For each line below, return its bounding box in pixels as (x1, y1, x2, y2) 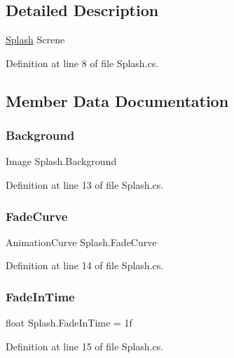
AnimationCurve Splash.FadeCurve (6, 234, 157, 249)
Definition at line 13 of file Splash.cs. (6, 177, 164, 192)
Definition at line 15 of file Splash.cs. (6, 338, 164, 353)
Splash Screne (6, 32, 65, 47)
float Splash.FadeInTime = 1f (6, 315, 132, 330)
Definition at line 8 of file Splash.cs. (6, 55, 159, 70)
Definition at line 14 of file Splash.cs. (6, 258, 164, 273)
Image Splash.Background (6, 154, 117, 169)
